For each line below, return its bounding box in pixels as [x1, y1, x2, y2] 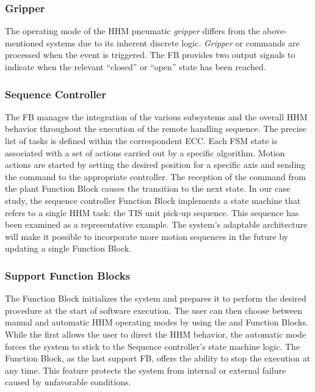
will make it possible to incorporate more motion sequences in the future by [5, 230, 289, 242]
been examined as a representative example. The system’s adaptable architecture [5, 218, 308, 231]
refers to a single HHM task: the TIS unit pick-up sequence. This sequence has [5, 206, 299, 219]
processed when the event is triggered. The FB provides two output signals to [5, 48, 295, 61]
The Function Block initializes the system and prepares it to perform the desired [5, 292, 306, 305]
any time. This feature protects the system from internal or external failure [5, 363, 286, 376]
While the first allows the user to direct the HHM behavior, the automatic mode [5, 327, 306, 340]
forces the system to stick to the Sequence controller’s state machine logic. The [5, 339, 300, 352]
